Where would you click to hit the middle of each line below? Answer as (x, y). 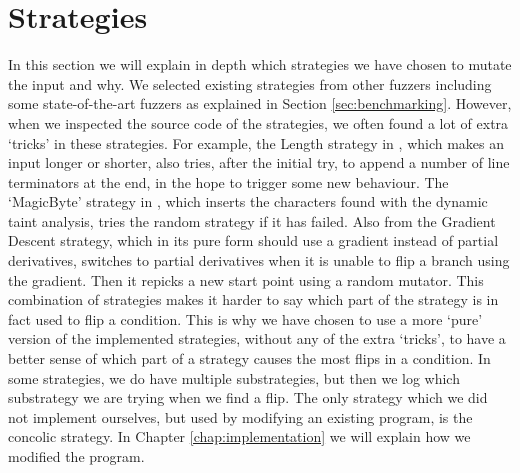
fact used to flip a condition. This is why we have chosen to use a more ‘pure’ (245, 318)
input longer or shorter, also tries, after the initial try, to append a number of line (259, 162)
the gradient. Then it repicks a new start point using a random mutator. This (246, 279)
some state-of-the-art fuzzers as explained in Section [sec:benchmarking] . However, (260, 103)
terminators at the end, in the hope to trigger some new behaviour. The (228, 181)
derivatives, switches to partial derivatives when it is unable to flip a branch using (259, 260)
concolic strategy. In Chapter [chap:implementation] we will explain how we (239, 436)
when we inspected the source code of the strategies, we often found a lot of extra (258, 122)
